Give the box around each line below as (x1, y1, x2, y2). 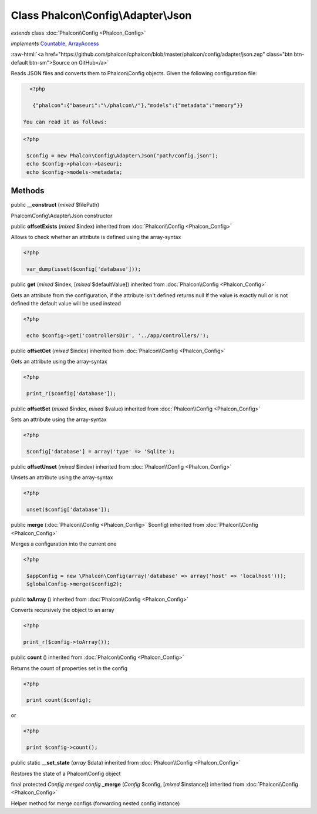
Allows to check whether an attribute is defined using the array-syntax (11, 234, 181, 241)
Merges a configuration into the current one (11, 540, 117, 547)
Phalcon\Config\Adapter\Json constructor (11, 212, 113, 219)
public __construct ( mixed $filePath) (11, 201, 100, 208)
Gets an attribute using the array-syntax (11, 358, 108, 365)
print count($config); (26, 697, 92, 704)
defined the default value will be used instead (11, 300, 122, 307)
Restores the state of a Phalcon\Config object (11, 770, 121, 777)
